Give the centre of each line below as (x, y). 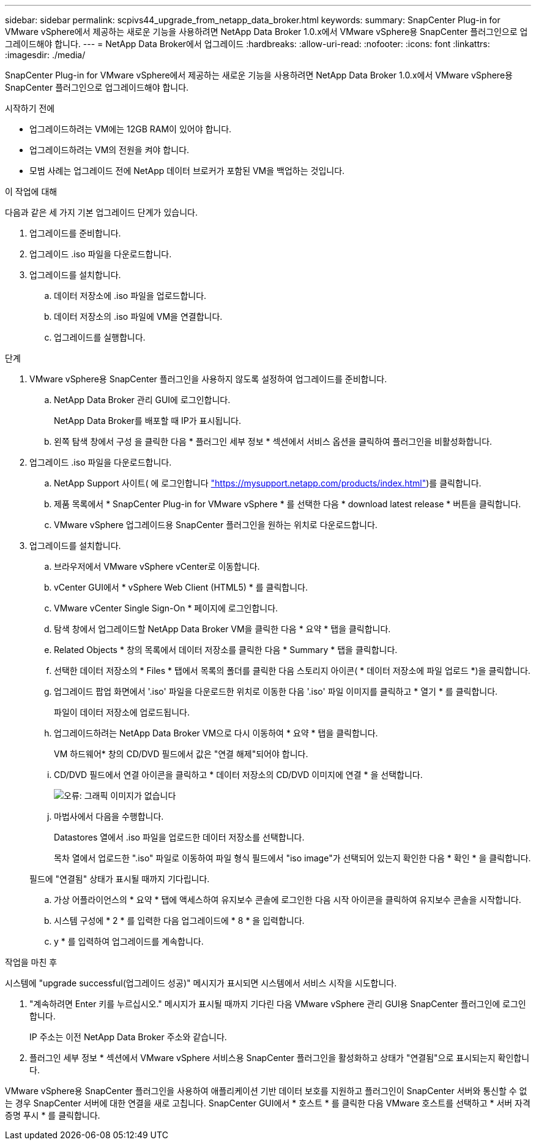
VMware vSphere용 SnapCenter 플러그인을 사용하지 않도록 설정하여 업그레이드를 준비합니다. (208, 379)
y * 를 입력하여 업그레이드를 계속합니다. (129, 941)
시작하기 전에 (30, 108)
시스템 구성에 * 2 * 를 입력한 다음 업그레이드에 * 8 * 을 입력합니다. (179, 920)
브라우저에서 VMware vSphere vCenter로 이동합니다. (157, 566)
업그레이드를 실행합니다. (100, 337)
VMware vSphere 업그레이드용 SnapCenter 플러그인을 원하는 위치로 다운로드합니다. (216, 525)
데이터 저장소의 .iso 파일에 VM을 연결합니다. (138, 316)
